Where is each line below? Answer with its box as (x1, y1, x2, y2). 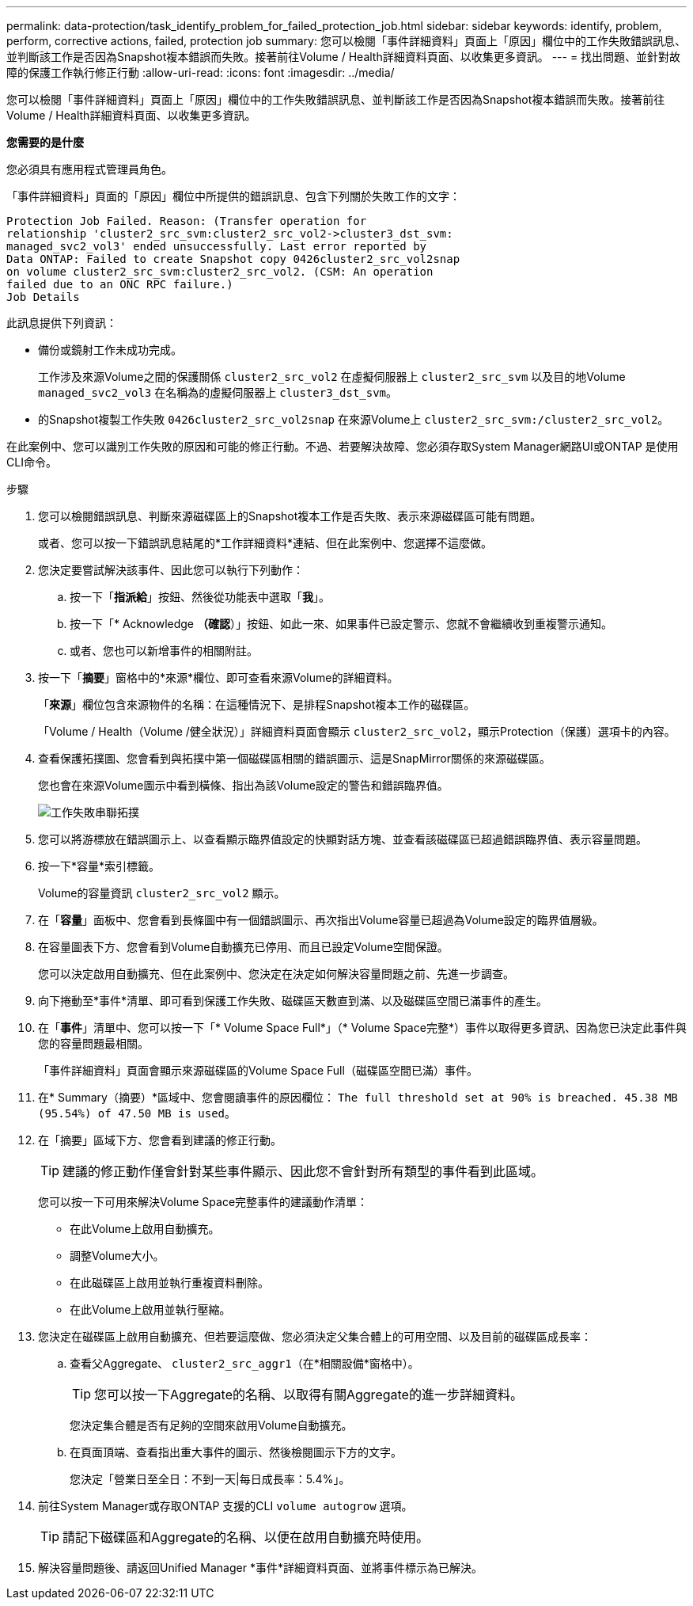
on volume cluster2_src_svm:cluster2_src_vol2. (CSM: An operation (6, 265, 434, 278)
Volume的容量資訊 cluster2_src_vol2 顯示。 (38, 886, 286, 900)
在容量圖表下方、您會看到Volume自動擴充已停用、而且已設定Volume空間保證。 (38, 940, 449, 953)
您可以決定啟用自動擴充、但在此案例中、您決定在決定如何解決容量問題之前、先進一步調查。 (38, 967, 514, 980)
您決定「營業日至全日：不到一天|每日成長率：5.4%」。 (70, 1472, 350, 1486)
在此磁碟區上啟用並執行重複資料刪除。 (70, 1276, 269, 1289)
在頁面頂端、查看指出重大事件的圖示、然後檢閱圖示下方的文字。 (70, 1445, 402, 1459)
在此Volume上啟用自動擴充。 (70, 1222, 220, 1235)
